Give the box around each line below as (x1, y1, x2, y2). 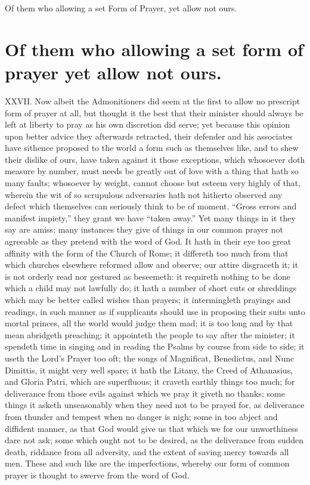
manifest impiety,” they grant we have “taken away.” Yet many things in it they (5, 211, 296, 224)
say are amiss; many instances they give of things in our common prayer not (5, 223, 283, 236)
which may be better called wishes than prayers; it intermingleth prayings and (5, 294, 291, 305)
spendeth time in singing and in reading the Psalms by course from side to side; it (5, 340, 305, 353)
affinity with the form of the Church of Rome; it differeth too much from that (5, 246, 289, 259)
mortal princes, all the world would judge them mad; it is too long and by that (5, 317, 293, 329)
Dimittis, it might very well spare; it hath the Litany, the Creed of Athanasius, (5, 363, 293, 376)
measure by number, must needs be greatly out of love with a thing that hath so (5, 165, 299, 177)
